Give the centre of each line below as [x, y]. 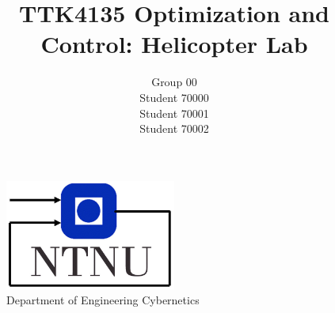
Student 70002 [174, 128]
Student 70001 [174, 113]
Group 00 [174, 82]
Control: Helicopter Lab [174, 44]
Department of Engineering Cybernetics [103, 300]
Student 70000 [174, 97]
